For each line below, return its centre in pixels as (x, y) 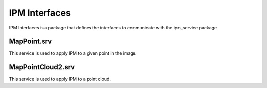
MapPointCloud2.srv (42, 67)
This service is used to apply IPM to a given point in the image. (73, 53)
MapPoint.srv (31, 42)
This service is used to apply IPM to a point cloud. (60, 79)
